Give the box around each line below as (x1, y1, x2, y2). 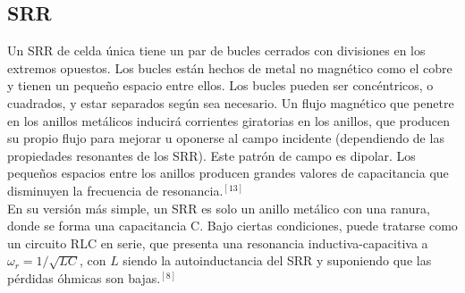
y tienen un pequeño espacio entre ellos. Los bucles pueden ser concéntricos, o (7, 76, 434, 95)
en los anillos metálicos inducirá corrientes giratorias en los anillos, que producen (7, 111, 451, 130)
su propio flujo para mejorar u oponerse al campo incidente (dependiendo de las (7, 129, 444, 147)
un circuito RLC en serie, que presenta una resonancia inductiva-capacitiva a (7, 233, 428, 252)
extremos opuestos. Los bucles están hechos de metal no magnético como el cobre (7, 58, 452, 77)
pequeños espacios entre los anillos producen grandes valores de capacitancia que (7, 163, 449, 182)
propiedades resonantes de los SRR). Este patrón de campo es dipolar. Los (7, 146, 416, 164)
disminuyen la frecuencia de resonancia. (7, 180, 224, 199)
